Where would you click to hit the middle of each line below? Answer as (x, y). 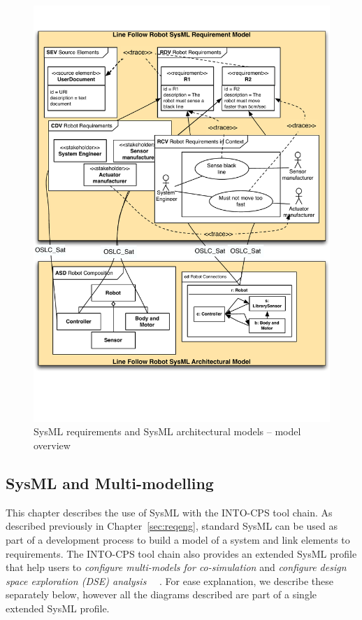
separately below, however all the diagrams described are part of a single (161, 594)
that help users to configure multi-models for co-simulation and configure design (176, 567)
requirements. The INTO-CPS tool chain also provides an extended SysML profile (181, 553)
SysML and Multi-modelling (110, 482)
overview (52, 445)
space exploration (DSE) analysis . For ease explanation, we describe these (170, 580)
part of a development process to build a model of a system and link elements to (178, 539)
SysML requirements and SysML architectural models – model (167, 431)
